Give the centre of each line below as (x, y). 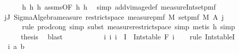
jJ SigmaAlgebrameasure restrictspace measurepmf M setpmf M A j (114, 16)
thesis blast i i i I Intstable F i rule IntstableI (128, 36)
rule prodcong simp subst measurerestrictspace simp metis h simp (128, 26)
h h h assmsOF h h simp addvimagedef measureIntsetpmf (119, 7)
